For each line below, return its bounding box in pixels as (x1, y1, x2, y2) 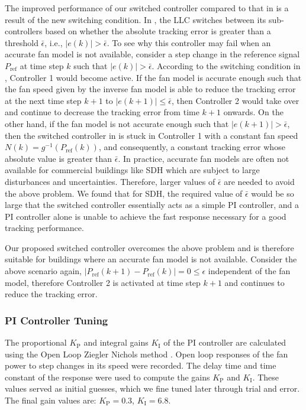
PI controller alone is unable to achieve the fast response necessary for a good (5, 210, 286, 222)
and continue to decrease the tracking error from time (5, 106, 199, 118)
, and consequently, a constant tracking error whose (98, 141, 285, 153)
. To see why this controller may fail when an (107, 36, 271, 48)
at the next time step (5, 94, 82, 106)
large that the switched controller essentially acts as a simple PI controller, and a (5, 199, 299, 211)
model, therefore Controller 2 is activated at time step (5, 276, 201, 288)
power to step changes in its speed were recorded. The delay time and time (5, 359, 276, 372)
